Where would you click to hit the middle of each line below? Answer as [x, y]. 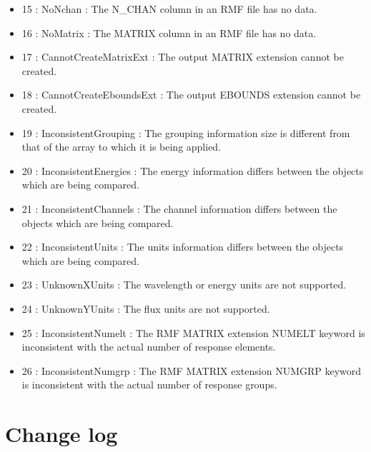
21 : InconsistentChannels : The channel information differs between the [179, 208]
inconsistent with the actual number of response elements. [149, 347]
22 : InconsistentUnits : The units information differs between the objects [183, 247]
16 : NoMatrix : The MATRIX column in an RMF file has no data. [169, 32]
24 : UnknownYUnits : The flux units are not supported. [146, 308]
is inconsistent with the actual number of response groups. [149, 385]
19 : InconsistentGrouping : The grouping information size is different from [186, 132]
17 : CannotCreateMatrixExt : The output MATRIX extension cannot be [183, 57]
